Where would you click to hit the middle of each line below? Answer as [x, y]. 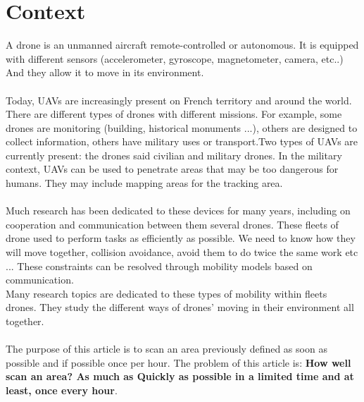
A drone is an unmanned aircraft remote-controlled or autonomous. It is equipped [182, 45]
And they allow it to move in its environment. [105, 72]
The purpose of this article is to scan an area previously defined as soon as [167, 349]
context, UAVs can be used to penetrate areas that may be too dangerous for [172, 169]
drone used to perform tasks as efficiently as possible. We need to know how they [181, 238]
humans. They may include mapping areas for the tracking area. [144, 183]
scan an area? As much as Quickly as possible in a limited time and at [180, 376]
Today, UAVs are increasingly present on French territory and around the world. [179, 100]
